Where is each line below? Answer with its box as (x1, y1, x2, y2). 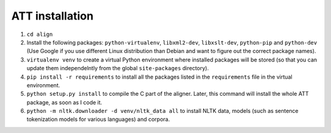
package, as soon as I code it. (26, 98, 102, 106)
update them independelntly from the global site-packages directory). (26, 65, 209, 72)
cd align (26, 31, 53, 38)
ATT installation (11, 9, 94, 23)
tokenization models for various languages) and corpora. (26, 116, 170, 123)
